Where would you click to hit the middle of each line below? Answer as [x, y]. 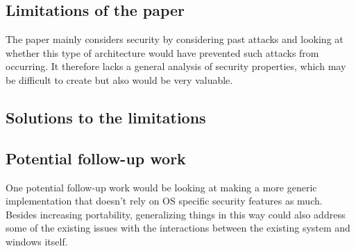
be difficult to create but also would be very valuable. [119, 79]
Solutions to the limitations [106, 117]
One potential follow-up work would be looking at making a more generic [161, 187]
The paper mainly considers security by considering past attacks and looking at [175, 39]
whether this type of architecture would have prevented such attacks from [162, 52]
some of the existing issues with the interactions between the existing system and [178, 228]
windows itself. [37, 241]
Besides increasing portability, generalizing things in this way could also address [176, 214]
